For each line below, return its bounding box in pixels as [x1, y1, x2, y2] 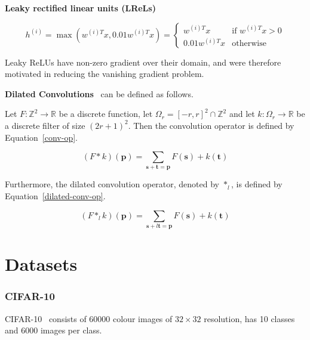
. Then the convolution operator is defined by [128, 119, 294, 131]
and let [229, 107, 255, 120]
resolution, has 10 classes [204, 312, 295, 324]
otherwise [232, 39, 266, 48]
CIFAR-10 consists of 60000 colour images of [5, 312, 173, 324]
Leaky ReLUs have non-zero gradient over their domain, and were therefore [5, 55, 281, 68]
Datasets [5, 252, 78, 276]
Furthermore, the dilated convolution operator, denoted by [5, 178, 220, 190]
